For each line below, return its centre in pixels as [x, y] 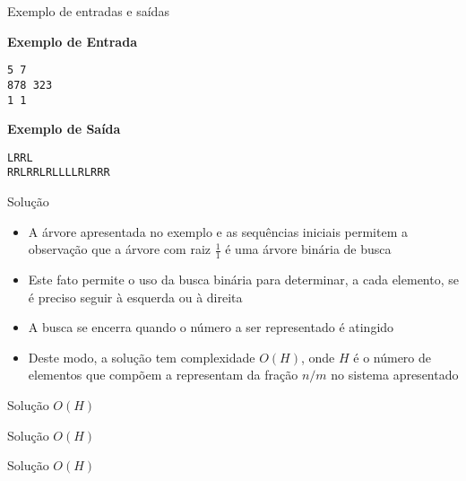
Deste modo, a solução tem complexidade [142, 357]
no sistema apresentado [395, 375]
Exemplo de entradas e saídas [88, 11]
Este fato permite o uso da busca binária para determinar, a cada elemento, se [243, 280]
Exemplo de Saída [64, 129]
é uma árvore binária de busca [308, 249]
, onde [318, 357]
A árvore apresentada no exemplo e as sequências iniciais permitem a [218, 231]
